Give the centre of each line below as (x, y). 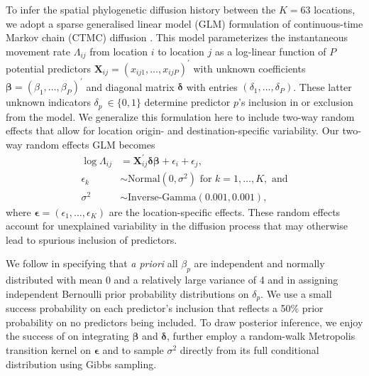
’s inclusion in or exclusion (296, 102)
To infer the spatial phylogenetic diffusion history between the (141, 9)
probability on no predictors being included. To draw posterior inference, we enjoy (184, 322)
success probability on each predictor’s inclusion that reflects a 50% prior (165, 308)
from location (119, 51)
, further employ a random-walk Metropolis (261, 336)
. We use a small (296, 293)
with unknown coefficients (249, 68)
